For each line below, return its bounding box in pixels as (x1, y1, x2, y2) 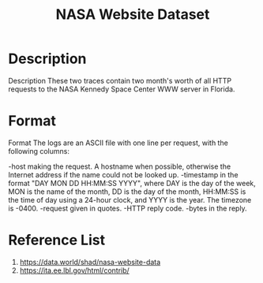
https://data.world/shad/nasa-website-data (19, 257, 161, 266)
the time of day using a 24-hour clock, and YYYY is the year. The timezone (8, 195, 252, 204)
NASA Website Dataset (55, 6, 210, 24)
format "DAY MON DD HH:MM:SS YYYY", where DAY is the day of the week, (8, 178, 257, 188)
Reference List (8, 231, 105, 249)
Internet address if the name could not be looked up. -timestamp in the (8, 169, 239, 179)
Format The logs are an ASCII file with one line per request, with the (8, 138, 229, 147)
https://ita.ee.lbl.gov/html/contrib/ (19, 266, 130, 275)
